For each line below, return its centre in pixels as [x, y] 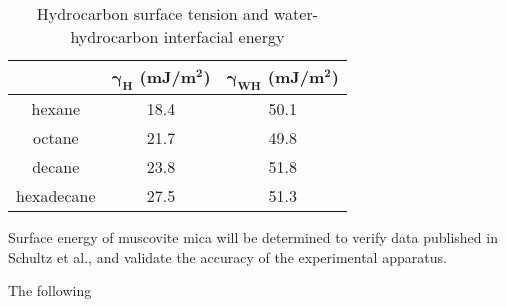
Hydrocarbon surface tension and [152, 13]
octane [55, 138]
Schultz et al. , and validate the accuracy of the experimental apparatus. [227, 256]
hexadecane [56, 196]
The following [50, 290]
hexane [55, 109]
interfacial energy [224, 36]
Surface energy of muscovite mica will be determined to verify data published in [253, 237]
